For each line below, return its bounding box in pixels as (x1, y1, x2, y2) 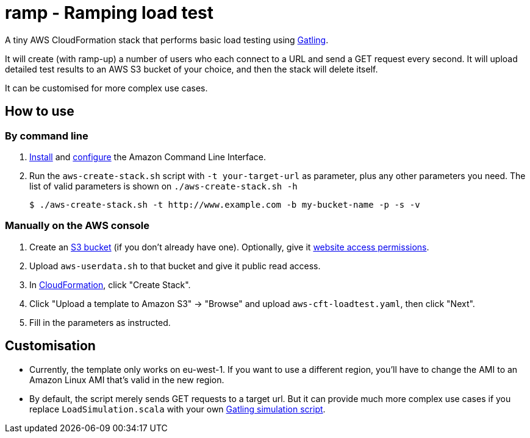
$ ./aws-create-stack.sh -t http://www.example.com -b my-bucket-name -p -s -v (29, 199, 420, 210)
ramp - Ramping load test (5, 2, 214, 23)
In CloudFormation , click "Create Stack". (29, 279, 191, 290)
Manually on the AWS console (5, 219, 150, 232)
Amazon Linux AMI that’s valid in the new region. (29, 374, 224, 385)
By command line (5, 129, 88, 142)
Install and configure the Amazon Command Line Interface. (29, 151, 267, 162)
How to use (5, 104, 74, 119)
